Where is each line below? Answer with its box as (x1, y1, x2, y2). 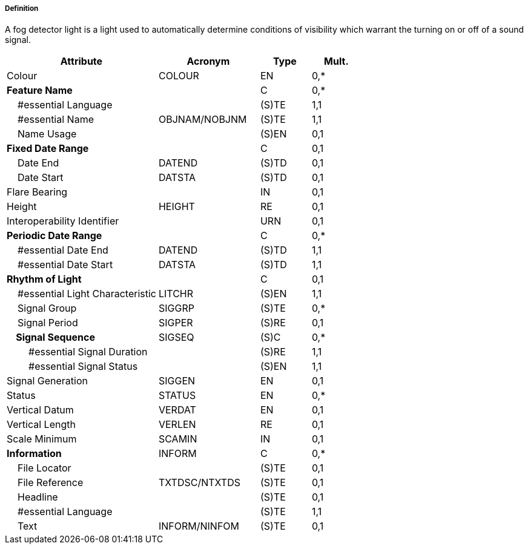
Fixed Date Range (7, 142, 89, 155)
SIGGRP (158, 302, 194, 315)
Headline (18, 491, 58, 504)
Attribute (60, 55, 103, 68)
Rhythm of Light (7, 273, 82, 286)
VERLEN (158, 418, 196, 431)
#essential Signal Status (28, 360, 138, 373)
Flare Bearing (7, 186, 68, 199)
